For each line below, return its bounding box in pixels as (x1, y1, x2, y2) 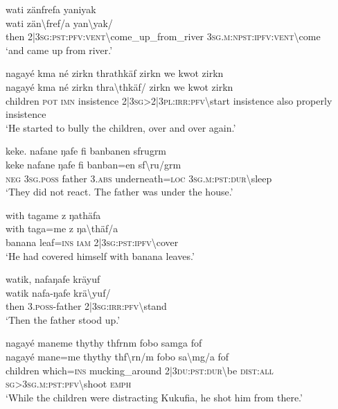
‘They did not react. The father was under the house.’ (6, 184, 233, 199)
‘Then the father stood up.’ (6, 312, 121, 327)
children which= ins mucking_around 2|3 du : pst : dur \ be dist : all (6, 363, 274, 377)
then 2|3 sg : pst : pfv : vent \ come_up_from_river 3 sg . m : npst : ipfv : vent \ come (6, 29, 321, 44)
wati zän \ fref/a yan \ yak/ (6, 15, 113, 30)
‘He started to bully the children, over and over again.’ (6, 120, 236, 134)
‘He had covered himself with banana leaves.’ (6, 248, 195, 263)
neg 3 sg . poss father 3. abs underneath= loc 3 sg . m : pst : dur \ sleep (6, 171, 272, 185)
